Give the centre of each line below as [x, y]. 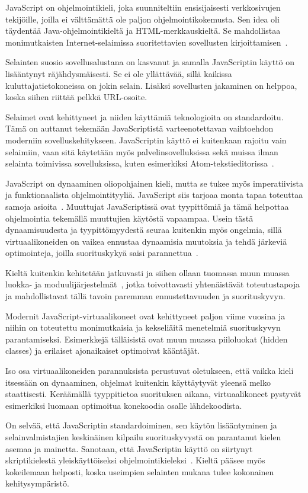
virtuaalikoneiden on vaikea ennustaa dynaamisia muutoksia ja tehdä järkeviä [146, 241]
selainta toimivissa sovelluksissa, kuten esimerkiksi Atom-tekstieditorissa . [140, 163]
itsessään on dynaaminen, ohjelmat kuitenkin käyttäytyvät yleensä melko [138, 382]
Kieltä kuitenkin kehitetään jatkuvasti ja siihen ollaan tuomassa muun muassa [147, 272]
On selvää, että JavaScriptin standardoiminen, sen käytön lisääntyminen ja [141, 425]
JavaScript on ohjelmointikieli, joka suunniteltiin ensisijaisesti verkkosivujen [143, 7]
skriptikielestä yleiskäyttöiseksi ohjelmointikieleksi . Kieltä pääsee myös [135, 460]
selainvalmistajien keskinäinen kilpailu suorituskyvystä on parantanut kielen [143, 437]
